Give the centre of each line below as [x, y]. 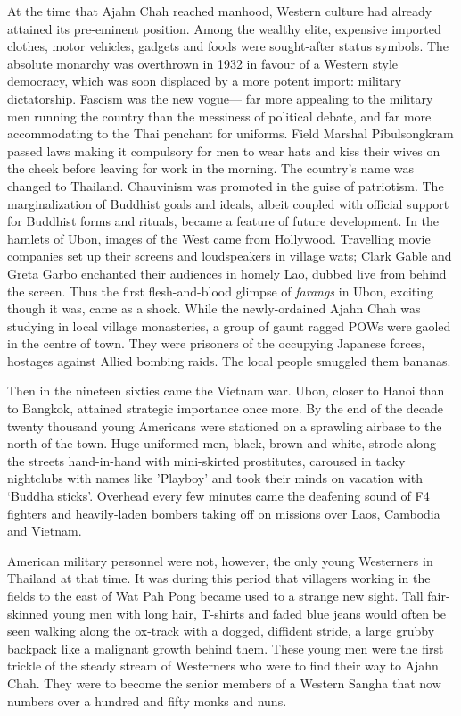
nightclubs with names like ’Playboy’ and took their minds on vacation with [215, 478]
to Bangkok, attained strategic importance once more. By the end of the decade [225, 408]
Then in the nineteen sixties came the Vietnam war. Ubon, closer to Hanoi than [226, 391]
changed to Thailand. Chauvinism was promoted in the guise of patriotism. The [226, 185]
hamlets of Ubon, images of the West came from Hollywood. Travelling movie [219, 238]
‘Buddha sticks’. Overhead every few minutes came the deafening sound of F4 [218, 496]
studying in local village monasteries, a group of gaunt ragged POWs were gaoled [229, 325]
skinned [28, 613]
